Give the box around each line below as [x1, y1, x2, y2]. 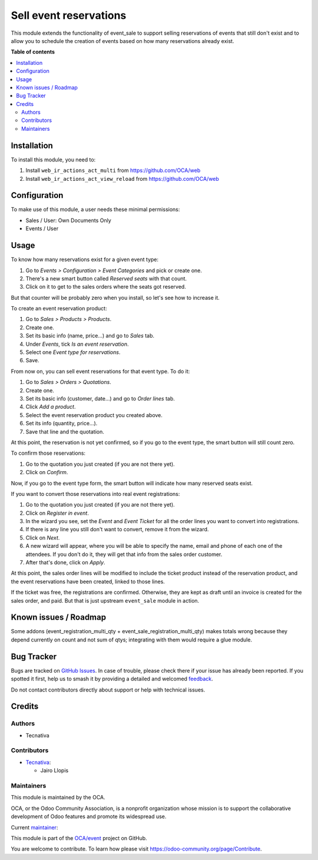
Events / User [25, 225, 59, 232]
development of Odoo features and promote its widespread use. [11, 813, 167, 820]
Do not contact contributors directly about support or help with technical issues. [11, 686, 206, 693]
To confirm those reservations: [11, 449, 85, 457]
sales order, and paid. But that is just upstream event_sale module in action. [11, 597, 200, 604]
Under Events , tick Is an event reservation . [25, 340, 129, 348]
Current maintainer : [11, 823, 58, 831]
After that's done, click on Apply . [25, 559, 105, 566]
